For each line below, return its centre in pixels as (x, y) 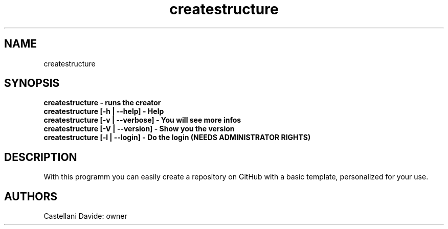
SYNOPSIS (32, 83)
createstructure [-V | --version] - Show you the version (139, 129)
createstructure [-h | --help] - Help (104, 111)
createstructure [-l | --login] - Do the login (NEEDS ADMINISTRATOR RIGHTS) (177, 138)
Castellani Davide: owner (85, 216)
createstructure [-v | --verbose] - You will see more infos (142, 120)
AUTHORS (31, 196)
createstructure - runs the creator (102, 103)
